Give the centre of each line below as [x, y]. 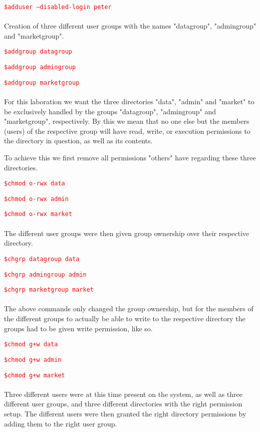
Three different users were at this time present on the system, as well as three [123, 394]
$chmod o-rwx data [35, 184]
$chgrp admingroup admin [45, 274]
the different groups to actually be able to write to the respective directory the [125, 318]
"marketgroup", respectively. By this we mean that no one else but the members [127, 121]
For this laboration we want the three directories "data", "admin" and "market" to [129, 101]
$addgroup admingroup [40, 67]
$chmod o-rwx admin [36, 199]
